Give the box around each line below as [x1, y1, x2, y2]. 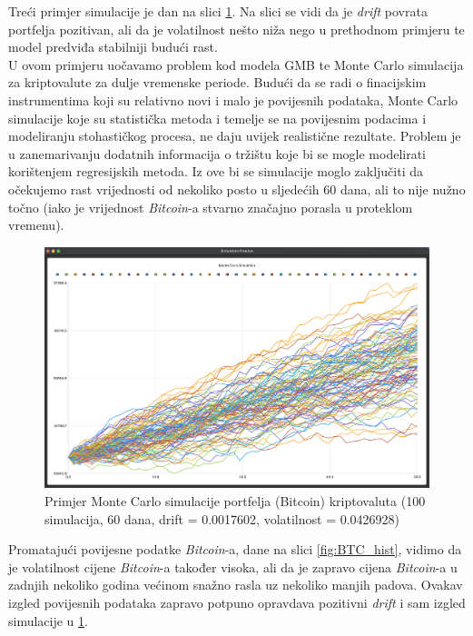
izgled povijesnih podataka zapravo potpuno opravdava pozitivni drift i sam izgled [8, 592, 466, 611]
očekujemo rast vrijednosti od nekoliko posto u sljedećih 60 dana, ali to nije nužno [8, 179, 466, 198]
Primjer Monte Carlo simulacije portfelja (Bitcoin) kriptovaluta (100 [44, 491, 426, 510]
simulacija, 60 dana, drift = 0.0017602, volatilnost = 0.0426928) [44, 509, 400, 528]
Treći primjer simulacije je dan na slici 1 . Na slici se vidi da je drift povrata [8, 2, 428, 20]
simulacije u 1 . [8, 611, 88, 630]
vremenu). [8, 215, 64, 234]
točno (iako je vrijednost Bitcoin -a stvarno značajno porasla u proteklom [8, 197, 413, 216]
